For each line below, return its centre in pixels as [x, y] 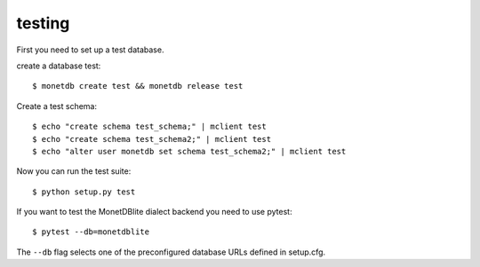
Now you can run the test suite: [74, 171]
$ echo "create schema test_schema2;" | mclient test [152, 139]
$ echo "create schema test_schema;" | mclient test [149, 127]
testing [43, 23]
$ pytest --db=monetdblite [91, 232]
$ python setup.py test [84, 192]
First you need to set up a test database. [90, 50]
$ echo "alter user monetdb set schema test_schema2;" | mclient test [189, 151]
